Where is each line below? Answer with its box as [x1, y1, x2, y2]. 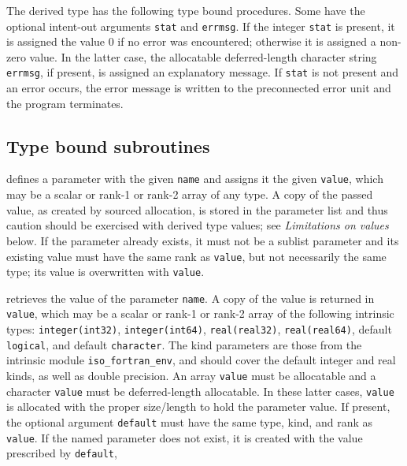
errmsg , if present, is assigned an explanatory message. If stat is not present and [6, 64, 399, 80]
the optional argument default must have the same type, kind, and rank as [6, 414, 372, 431]
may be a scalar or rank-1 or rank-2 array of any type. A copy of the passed [6, 186, 373, 203]
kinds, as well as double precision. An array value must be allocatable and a [6, 367, 376, 384]
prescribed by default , [6, 445, 117, 461]
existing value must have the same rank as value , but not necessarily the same [6, 248, 387, 264]
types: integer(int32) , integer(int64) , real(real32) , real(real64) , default [6, 321, 392, 337]
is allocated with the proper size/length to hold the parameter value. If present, [6, 398, 390, 415]
